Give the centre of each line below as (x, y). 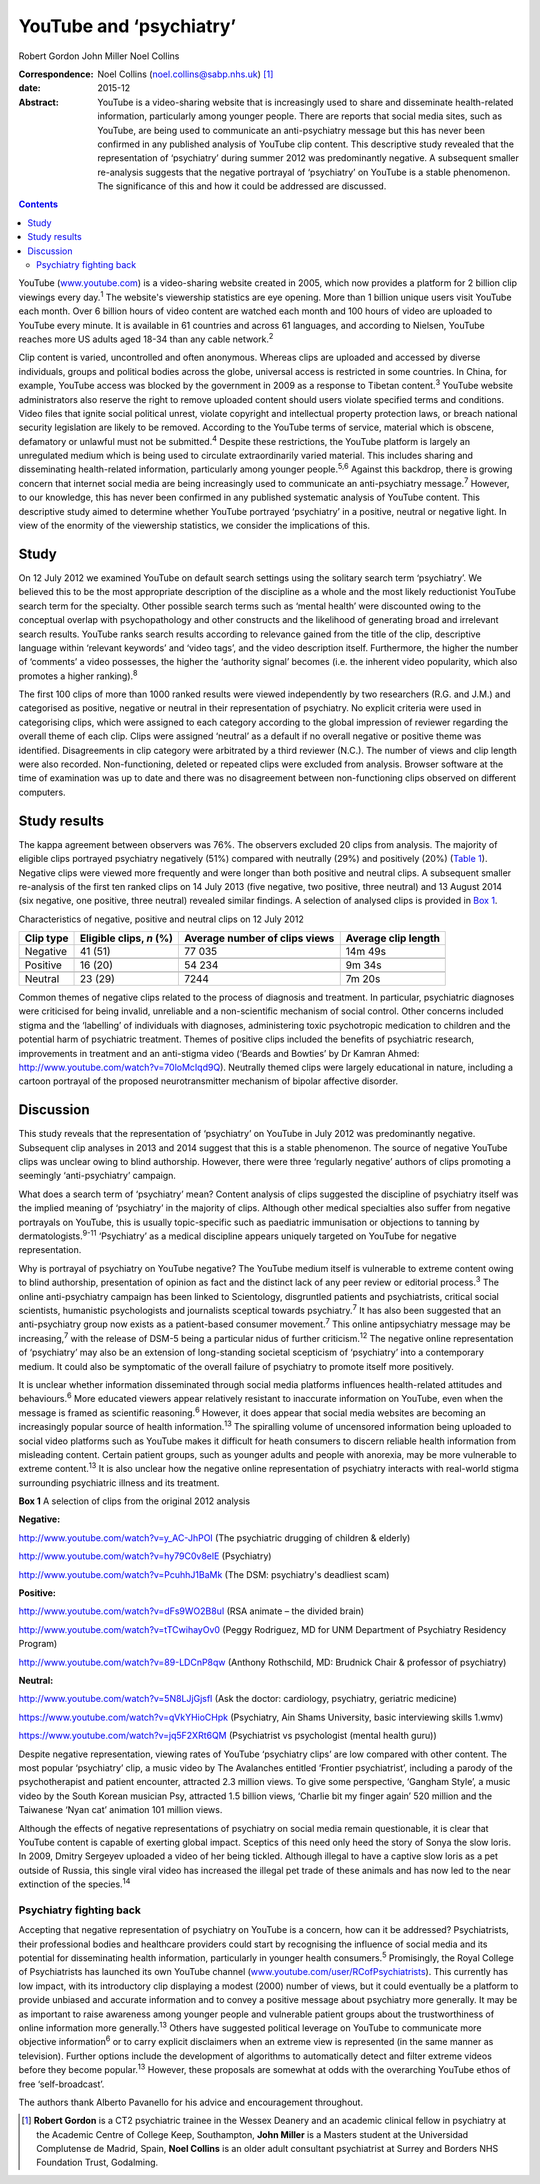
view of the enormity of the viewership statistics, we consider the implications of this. (194, 526)
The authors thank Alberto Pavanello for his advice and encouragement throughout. (191, 2102)
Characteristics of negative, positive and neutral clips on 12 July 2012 (161, 919)
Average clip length (392, 938)
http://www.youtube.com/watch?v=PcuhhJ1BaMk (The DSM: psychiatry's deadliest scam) (204, 1574)
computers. (42, 792)
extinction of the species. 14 (74, 1883)
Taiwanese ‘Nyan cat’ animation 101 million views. (120, 1810)
